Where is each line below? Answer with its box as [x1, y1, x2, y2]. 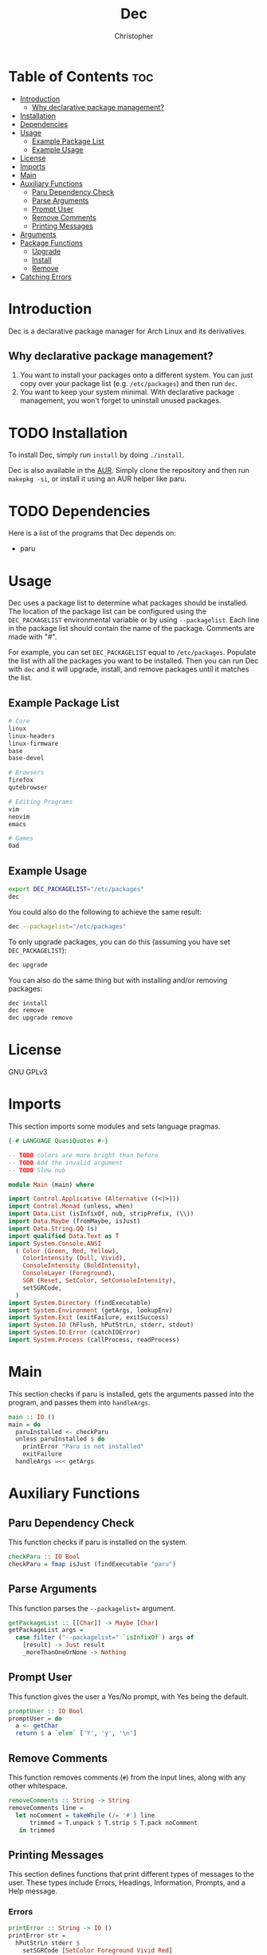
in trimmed [18, 1826, 56, 1835]
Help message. [8, 1886, 58, 1896]
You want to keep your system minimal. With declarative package [19, 388, 235, 397]
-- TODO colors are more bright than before [8, 1151, 159, 1159]
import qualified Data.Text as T [8, 1232, 120, 1240]
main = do [8, 1421, 41, 1429]
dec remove [8, 1007, 45, 1015]
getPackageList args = [8, 1626, 84, 1634]
